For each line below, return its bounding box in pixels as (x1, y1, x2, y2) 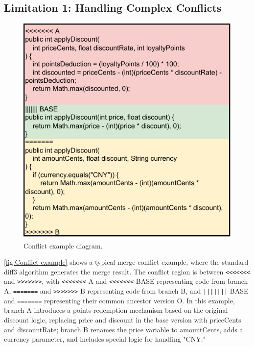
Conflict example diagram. (23, 240, 103, 250)
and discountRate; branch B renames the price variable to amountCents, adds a (4, 324, 243, 334)
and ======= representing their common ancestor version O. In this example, (4, 295, 235, 305)
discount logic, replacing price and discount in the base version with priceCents (4, 315, 241, 324)
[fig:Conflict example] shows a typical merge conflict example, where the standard (4, 257, 249, 267)
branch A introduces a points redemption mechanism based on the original (4, 305, 228, 315)
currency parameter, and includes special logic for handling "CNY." (4, 334, 206, 344)
